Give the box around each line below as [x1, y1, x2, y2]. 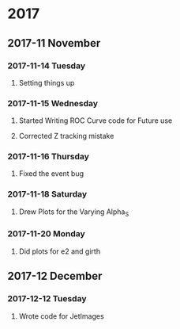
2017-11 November [7, 36, 101, 50]
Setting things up [18, 78, 75, 87]
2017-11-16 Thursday [7, 151, 90, 163]
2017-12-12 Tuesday [7, 293, 87, 304]
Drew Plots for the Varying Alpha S [18, 207, 129, 218]
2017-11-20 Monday [7, 228, 86, 239]
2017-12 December [7, 270, 103, 283]
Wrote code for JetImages [18, 311, 104, 321]
